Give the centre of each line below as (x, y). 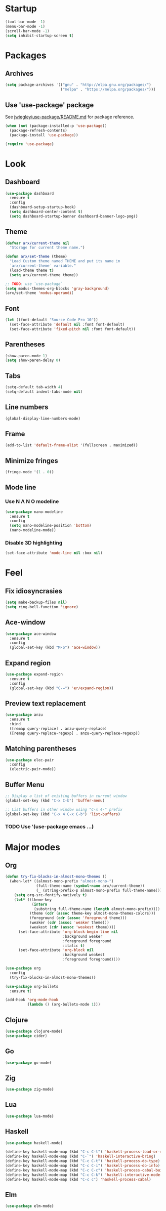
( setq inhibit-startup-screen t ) (40, 36)
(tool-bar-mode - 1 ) (25, 22)
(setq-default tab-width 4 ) (34, 387)
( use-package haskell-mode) (34, 1143)
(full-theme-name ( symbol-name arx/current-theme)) (90, 886)
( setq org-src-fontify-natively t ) (51, 895)
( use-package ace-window (31, 634)
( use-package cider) (26, 1036)
